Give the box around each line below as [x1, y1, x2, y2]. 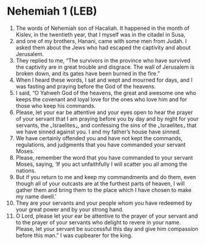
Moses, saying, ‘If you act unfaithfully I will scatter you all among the [15, 160, 187, 168]
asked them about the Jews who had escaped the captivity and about [15, 44, 191, 51]
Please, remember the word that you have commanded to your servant [15, 154, 193, 161]
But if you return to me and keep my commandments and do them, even [15, 173, 196, 180]
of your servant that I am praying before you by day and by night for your [15, 115, 199, 122]
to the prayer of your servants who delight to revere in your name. [15, 218, 181, 226]
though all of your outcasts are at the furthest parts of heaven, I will [15, 180, 185, 187]
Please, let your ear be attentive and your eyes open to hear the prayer [15, 108, 193, 116]
